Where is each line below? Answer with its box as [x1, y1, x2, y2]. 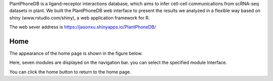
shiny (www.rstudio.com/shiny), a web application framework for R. [9, 15, 150, 21]
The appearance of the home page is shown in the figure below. [9, 50, 143, 56]
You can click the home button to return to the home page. [9, 68, 131, 75]
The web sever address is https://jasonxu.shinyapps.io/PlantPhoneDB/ [9, 24, 156, 30]
